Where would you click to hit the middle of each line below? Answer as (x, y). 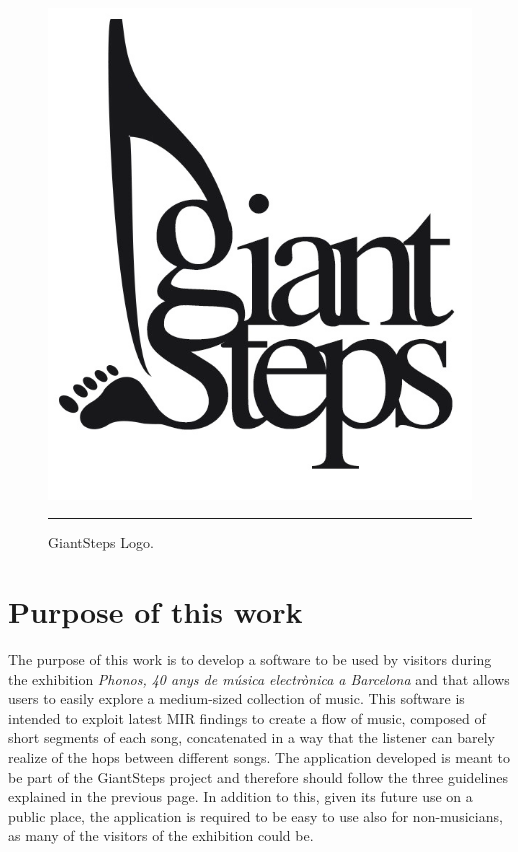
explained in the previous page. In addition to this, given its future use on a (240, 796)
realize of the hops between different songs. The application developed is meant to (259, 757)
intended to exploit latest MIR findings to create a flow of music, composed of (247, 717)
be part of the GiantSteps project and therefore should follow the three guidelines (258, 776)
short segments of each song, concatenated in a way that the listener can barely (251, 737)
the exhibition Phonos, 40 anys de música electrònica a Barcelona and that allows (259, 678)
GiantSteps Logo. (101, 542)
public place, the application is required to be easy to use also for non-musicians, (255, 815)
